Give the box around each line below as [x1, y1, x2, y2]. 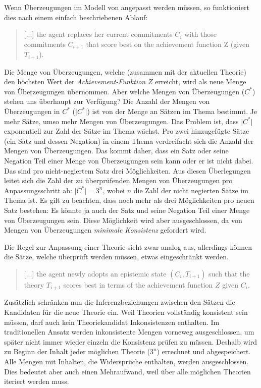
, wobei [102, 185, 125, 195]
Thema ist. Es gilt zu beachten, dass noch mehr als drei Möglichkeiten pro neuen [4, 195, 254, 205]
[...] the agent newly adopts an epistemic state [24, 268, 167, 279]
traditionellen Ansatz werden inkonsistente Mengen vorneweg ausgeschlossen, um [4, 326, 254, 337]
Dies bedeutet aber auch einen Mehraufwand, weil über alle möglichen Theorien [4, 366, 251, 376]
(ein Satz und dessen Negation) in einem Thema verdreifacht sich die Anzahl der [4, 135, 254, 146]
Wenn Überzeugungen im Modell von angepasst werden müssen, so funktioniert [4, 2, 249, 12]
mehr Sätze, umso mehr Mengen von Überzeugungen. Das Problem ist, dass [4, 116, 239, 126]
